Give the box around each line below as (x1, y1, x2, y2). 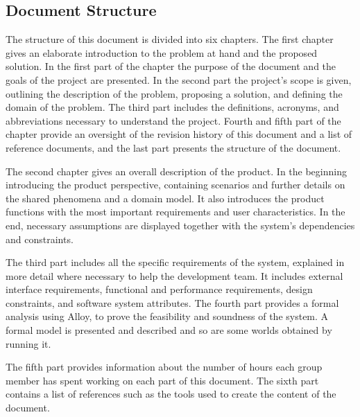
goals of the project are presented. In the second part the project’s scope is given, (6, 72, 352, 87)
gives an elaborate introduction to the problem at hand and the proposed (6, 45, 318, 60)
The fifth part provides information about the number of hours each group (6, 360, 323, 374)
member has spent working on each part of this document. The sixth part (6, 373, 319, 387)
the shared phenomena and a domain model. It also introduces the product (6, 190, 325, 205)
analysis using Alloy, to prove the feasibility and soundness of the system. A (6, 309, 329, 323)
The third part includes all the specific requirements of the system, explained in (6, 255, 345, 269)
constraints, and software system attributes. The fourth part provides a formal (6, 295, 339, 310)
